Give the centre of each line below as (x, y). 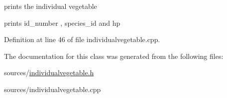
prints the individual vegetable (51, 6)
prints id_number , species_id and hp (62, 23)
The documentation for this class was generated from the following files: (114, 56)
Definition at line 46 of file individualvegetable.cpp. (82, 39)
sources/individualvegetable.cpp (53, 89)
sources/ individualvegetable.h (49, 73)
